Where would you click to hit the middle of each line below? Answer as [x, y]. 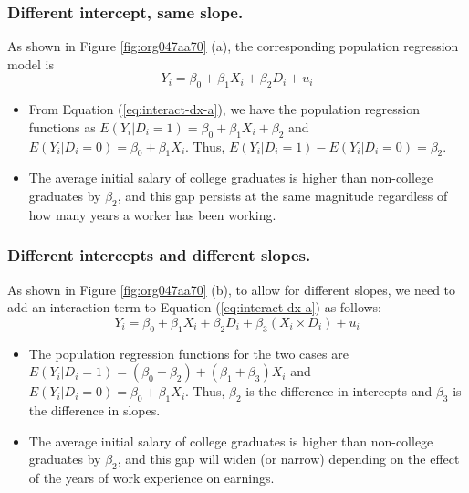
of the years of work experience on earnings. [151, 477]
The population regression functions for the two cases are [188, 353]
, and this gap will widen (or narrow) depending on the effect [288, 459]
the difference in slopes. [94, 409]
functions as [62, 126]
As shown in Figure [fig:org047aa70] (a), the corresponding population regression [233, 46]
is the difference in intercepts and [339, 391]
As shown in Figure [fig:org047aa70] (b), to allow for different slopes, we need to [232, 289]
